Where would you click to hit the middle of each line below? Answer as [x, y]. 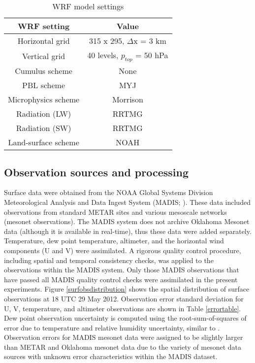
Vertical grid [44, 56]
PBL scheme [44, 85]
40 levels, [103, 55]
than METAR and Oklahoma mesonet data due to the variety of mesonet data [123, 346]
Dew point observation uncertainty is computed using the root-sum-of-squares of [125, 318]
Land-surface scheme [44, 142]
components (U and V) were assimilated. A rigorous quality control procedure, [123, 250]
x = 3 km [150, 41]
